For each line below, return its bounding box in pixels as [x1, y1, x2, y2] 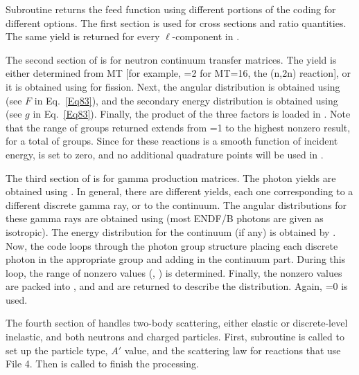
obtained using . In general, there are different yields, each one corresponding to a [6, 184, 353, 199]
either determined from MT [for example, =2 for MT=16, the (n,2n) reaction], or [6, 66, 351, 80]
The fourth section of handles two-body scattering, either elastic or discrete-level [6, 315, 348, 330]
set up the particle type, [6, 342, 108, 357]
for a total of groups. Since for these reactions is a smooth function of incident [6, 134, 338, 148]
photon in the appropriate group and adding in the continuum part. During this [6, 252, 346, 266]
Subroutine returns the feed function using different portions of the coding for [6, 2, 336, 16]
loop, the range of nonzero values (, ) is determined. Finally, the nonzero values [6, 265, 342, 280]
